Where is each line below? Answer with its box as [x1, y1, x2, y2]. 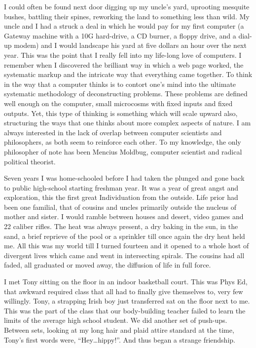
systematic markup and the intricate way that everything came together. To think [4, 69, 253, 79]
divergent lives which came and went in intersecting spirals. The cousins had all [4, 250, 245, 260]
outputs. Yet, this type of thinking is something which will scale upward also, [4, 108, 238, 118]
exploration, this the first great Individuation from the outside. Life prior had [4, 192, 238, 202]
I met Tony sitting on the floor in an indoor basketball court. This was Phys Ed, [4, 276, 248, 287]
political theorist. [4, 156, 56, 166]
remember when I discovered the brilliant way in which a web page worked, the [4, 59, 244, 70]
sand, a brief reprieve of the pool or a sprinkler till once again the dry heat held [4, 231, 245, 241]
